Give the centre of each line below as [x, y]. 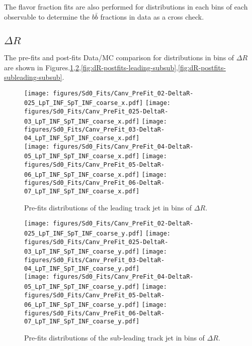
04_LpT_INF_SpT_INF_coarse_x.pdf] [82, 138]
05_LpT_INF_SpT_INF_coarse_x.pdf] [82, 156]
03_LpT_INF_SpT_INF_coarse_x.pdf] [82, 121]
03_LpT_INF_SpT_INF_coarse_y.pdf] [82, 252]
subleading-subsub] [33, 77]
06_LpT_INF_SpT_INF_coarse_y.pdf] [82, 305]
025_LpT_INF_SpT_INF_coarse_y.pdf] [84, 233]
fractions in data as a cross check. [152, 16]
